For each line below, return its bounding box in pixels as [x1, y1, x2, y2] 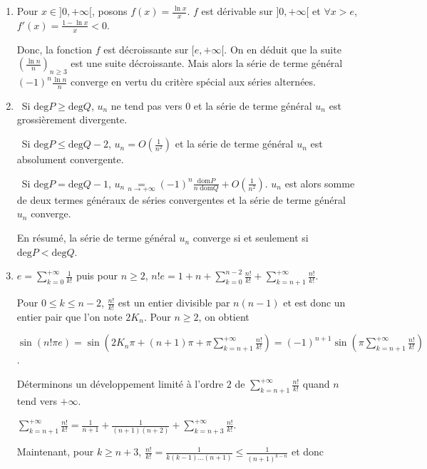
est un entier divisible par [118, 295, 230, 310]
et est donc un [283, 295, 346, 310]
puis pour [76, 268, 118, 283]
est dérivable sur [201, 4, 273, 18]
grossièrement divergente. [16, 112, 128, 127]
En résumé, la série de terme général [16, 230, 176, 245]
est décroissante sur [103, 41, 189, 56]
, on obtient [198, 309, 249, 324]
